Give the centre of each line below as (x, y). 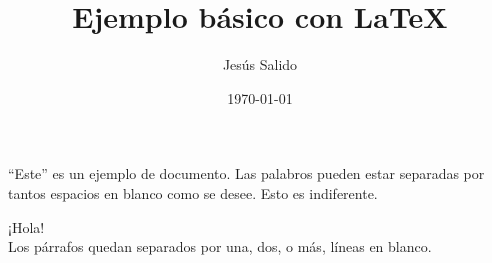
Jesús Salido (260, 64)
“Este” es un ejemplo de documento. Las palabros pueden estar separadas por (246, 173)
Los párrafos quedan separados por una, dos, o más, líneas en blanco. (220, 246)
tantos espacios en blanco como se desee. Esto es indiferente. (193, 192)
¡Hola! (26, 226)
